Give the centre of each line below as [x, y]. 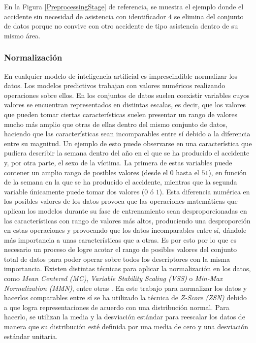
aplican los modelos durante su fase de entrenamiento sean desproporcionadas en [126, 210]
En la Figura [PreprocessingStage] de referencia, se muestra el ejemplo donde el [124, 6]
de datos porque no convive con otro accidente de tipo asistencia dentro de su [121, 26]
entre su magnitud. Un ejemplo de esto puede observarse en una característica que [128, 143]
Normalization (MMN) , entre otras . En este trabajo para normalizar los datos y [126, 288]
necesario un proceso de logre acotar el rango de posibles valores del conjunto [121, 249]
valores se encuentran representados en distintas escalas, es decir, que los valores [125, 105]
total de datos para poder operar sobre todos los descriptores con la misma [117, 259]
